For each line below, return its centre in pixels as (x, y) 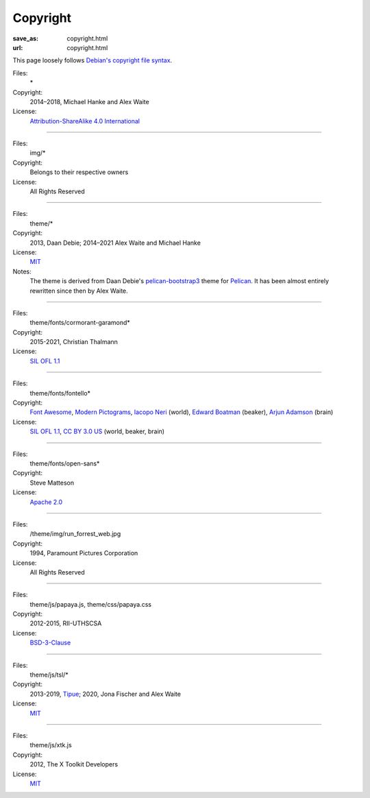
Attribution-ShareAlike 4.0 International (85, 121)
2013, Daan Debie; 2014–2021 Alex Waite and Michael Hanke (115, 243)
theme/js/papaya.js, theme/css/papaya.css (91, 604)
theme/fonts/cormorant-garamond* (80, 323)
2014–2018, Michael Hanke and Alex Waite (90, 101)
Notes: (22, 271)
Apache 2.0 (46, 502)
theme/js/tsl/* (49, 675)
